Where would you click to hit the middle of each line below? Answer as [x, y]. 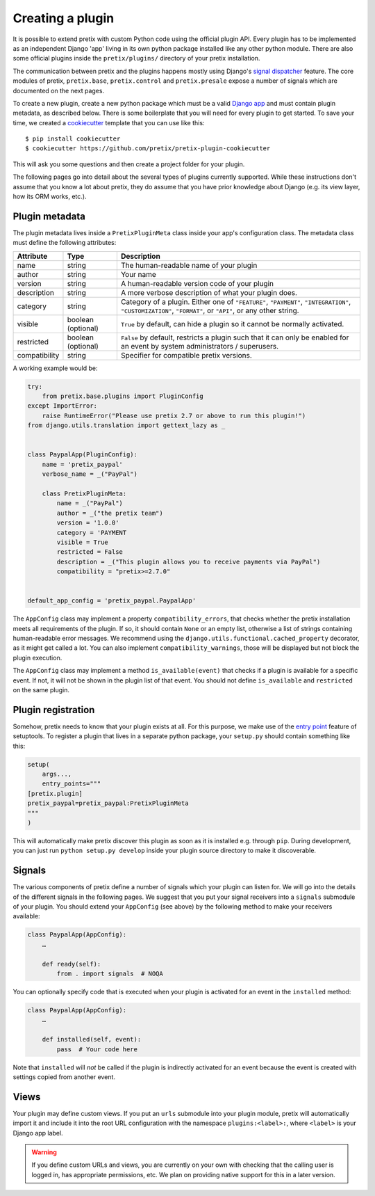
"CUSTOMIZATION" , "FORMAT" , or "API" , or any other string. [210, 310]
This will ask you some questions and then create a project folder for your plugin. [129, 164]
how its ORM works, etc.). [50, 197]
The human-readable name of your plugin [189, 265]
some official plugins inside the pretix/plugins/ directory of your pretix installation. [136, 58]
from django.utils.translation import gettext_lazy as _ [126, 425]
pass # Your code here [97, 1049]
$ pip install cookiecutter [73, 139]
